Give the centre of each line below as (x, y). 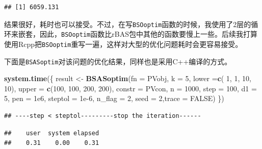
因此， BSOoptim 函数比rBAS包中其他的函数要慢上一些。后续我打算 (148, 34)
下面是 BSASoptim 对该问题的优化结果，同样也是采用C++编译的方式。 (118, 61)
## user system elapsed (52, 133)
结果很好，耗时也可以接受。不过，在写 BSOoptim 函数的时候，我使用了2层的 (128, 24)
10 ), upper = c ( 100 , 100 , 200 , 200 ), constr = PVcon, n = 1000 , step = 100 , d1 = (130, 88)
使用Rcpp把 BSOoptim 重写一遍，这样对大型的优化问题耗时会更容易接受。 (123, 44)
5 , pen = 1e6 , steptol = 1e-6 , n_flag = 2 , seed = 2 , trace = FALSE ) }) (114, 98)
